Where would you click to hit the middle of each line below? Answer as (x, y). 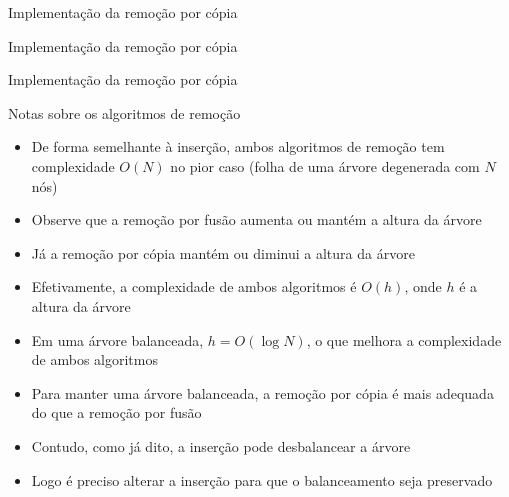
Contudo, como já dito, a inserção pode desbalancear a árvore (221, 445)
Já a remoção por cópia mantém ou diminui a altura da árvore (223, 252)
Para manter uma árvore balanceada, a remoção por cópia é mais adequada (262, 392)
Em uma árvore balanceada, (117, 339)
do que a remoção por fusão (116, 412)
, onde (423, 286)
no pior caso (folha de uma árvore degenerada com (325, 165)
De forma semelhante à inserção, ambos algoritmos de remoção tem (238, 146)
